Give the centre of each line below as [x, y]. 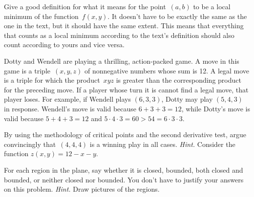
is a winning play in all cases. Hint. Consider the [162, 144]
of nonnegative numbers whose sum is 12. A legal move [167, 70]
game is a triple [27, 70]
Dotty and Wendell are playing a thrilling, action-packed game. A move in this [122, 61]
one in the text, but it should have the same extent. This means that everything [124, 26]
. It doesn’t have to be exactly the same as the [177, 16]
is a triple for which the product [52, 80]
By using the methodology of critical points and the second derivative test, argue [125, 134]
